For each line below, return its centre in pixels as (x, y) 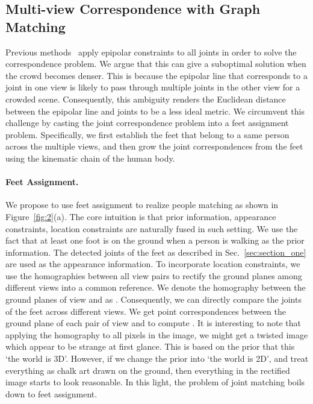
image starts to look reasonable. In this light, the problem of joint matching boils (155, 382)
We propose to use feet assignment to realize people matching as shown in (142, 205)
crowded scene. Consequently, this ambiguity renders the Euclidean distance (146, 99)
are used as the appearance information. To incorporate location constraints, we (153, 264)
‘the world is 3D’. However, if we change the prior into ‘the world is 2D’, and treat (157, 358)
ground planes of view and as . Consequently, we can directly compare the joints (153, 299)
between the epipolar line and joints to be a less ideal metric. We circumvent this (155, 111)
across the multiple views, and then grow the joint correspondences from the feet (154, 146)
